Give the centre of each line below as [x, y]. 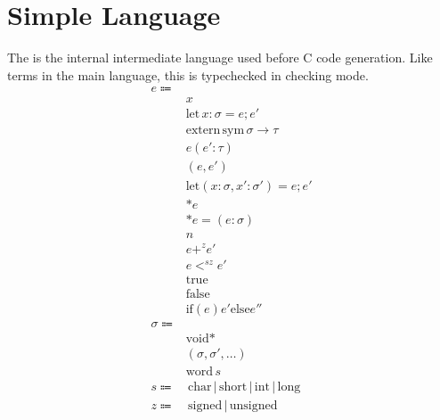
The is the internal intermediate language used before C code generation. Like [220, 58]
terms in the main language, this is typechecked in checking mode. [188, 74]
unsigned [253, 405]
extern [203, 131]
